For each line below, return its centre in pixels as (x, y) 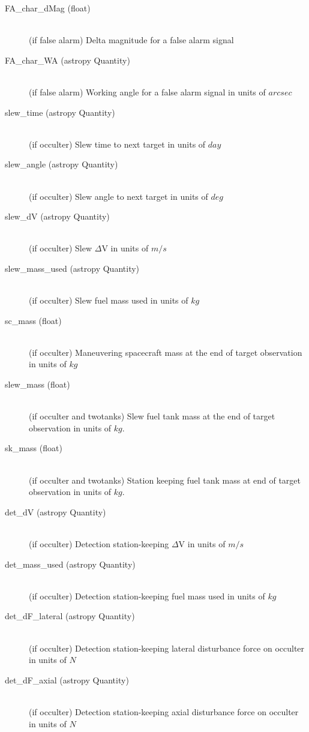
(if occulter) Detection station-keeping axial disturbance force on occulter (164, 711)
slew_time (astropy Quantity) (60, 112)
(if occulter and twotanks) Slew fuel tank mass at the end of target (152, 416)
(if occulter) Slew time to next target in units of (117, 144)
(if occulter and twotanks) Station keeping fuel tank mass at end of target (165, 480)
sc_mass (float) (33, 320)
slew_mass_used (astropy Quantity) (72, 268)
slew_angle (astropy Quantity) (61, 164)
